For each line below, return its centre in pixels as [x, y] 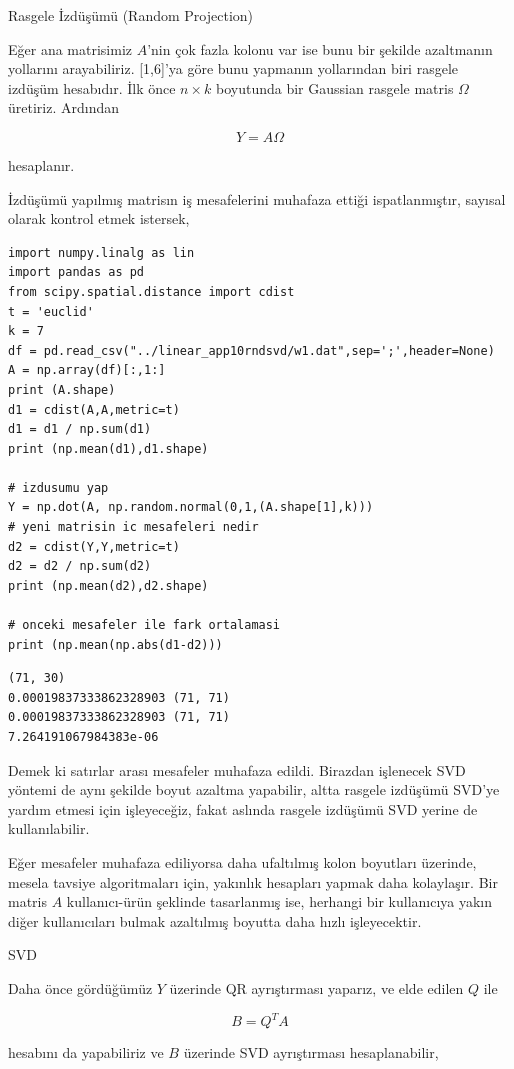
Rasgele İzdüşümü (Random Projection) [130, 15]
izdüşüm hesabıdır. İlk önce [92, 87]
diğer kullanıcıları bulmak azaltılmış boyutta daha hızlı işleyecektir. [215, 920]
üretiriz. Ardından [63, 107]
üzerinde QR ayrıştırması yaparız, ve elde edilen [316, 987]
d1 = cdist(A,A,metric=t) [94, 409]
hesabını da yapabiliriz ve [86, 1052]
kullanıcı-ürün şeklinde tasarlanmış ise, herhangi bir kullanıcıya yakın [279, 901]
